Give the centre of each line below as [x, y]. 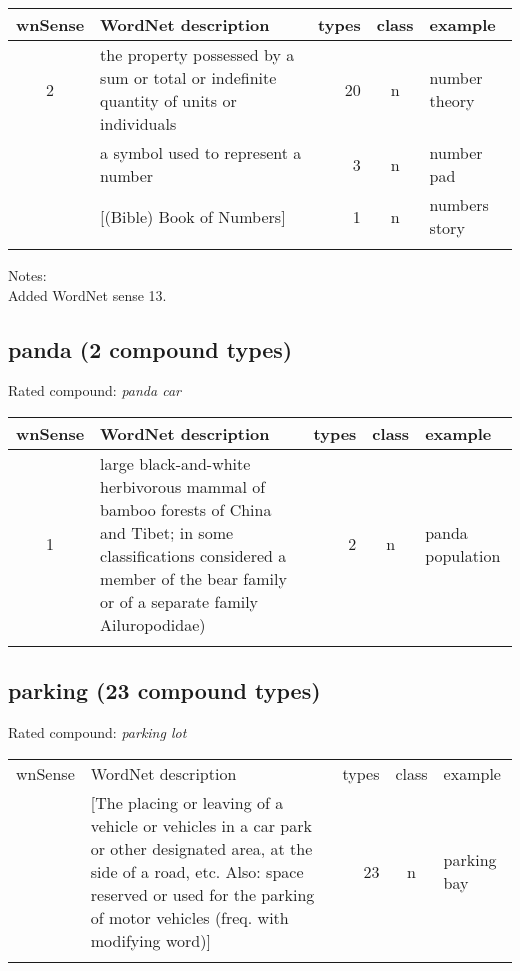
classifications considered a [193, 555]
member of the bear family [193, 578]
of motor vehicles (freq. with [189, 917]
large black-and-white [175, 463]
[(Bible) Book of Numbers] [193, 216]
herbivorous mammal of [183, 486]
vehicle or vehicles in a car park [201, 825]
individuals [138, 123]
